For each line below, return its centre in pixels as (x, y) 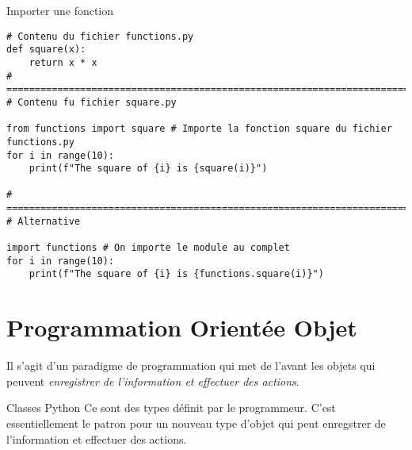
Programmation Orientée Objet (182, 327)
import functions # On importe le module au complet (148, 248)
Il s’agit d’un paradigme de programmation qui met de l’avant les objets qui (191, 365)
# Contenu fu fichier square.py (92, 102)
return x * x (63, 62)
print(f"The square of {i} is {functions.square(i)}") (176, 274)
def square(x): (46, 50)
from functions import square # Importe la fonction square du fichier (199, 129)
